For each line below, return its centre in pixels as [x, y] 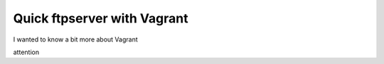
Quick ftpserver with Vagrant [101, 18]
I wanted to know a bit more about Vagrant [75, 39]
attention [26, 52]
